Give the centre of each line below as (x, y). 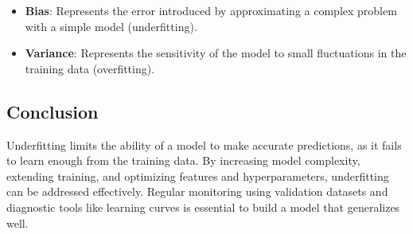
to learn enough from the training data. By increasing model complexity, (183, 160)
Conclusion (53, 111)
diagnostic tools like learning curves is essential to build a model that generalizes (203, 207)
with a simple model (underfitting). (111, 26)
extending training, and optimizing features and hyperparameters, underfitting (198, 175)
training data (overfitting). (90, 68)
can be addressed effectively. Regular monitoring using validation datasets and (197, 191)
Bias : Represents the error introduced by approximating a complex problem (211, 10)
